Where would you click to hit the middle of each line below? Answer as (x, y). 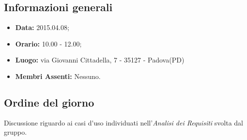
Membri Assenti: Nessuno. (58, 76)
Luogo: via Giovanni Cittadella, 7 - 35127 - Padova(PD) (100, 60)
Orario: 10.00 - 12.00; (48, 43)
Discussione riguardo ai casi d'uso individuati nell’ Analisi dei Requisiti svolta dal (123, 122)
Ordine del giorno (49, 102)
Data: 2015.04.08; (42, 27)
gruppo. (15, 132)
